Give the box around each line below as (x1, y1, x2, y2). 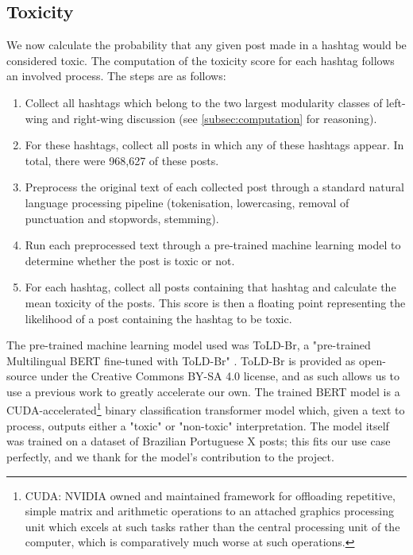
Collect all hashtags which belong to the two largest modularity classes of (25, 94, 383, 110)
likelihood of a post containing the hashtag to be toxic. (25, 310, 292, 326)
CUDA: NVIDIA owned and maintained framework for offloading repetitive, (25, 487, 396, 503)
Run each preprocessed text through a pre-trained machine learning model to (25, 237, 401, 253)
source (6, 368, 37, 384)
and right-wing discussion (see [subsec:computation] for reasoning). (52, 110, 377, 126)
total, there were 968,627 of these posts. (25, 152, 219, 168)
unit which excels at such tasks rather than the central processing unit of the (25, 518, 400, 534)
